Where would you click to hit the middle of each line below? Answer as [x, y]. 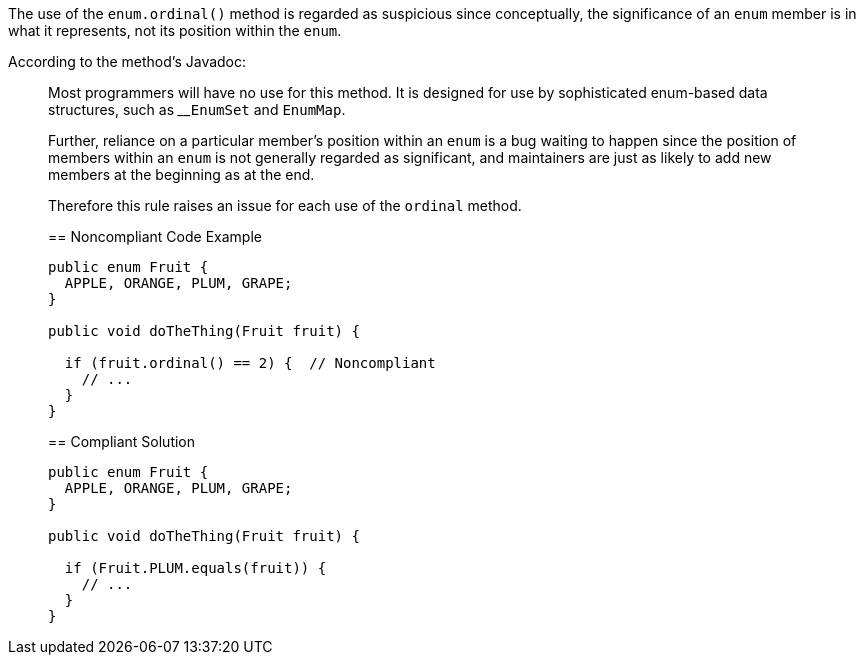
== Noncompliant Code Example [155, 236]
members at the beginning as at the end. [181, 174]
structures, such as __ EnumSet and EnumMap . [197, 109]
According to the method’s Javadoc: [127, 61]
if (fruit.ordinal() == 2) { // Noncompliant [250, 363]
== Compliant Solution [122, 441]
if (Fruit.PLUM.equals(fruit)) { [195, 568]
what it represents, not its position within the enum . [175, 30]
